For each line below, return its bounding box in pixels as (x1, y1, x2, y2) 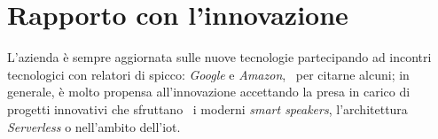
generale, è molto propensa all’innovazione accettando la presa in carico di (7, 82, 411, 101)
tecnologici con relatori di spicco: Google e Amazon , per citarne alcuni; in (7, 65, 410, 83)
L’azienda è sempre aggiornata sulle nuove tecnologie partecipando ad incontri (7, 48, 432, 66)
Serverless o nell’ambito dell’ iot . (7, 117, 181, 135)
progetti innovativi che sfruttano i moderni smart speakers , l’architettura (7, 99, 408, 118)
